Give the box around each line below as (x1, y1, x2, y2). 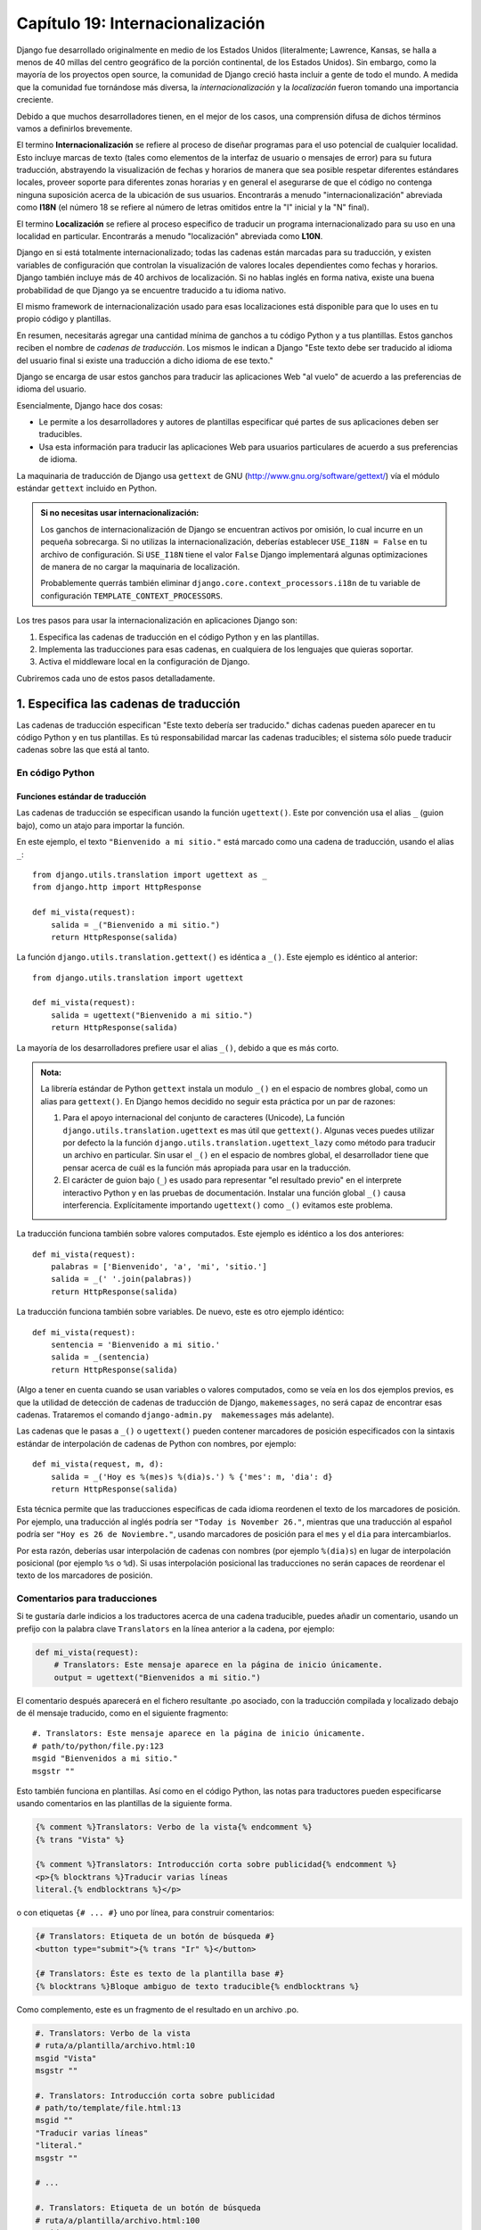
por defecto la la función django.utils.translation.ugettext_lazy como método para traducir (62, 1137, 436, 1148)
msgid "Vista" (35, 2052, 97, 2063)
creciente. (16, 95, 53, 105)
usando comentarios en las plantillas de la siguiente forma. (16, 1798, 232, 1809)
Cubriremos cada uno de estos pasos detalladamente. (16, 673, 216, 683)
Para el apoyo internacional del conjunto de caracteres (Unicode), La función (62, 1112, 346, 1123)
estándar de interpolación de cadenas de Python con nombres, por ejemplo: (16, 1438, 297, 1449)
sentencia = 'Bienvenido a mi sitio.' (50, 1340, 221, 1350)
